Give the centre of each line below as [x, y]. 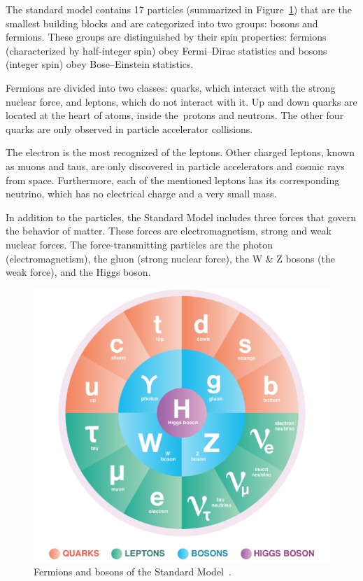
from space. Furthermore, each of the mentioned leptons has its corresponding [173, 180]
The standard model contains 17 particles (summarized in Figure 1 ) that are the [179, 9]
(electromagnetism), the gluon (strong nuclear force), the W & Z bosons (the [171, 258]
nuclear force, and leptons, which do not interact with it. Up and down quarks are [181, 101]
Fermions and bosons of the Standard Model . [133, 571]
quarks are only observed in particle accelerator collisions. [129, 128]
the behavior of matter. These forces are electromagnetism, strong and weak [169, 231]
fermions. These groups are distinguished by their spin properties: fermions [166, 37]
